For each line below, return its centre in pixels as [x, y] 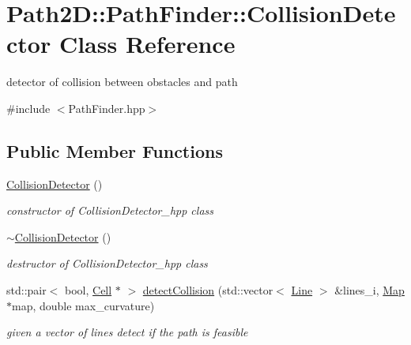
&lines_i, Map [370, 290]
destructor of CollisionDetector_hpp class [107, 263]
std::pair [26, 290]
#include [28, 108]
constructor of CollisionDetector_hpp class [110, 210]
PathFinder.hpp [107, 108]
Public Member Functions [115, 150]
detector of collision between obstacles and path [122, 82]
